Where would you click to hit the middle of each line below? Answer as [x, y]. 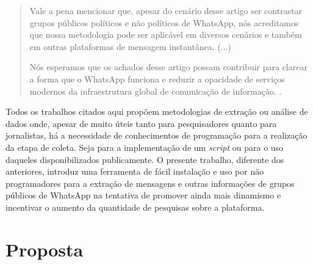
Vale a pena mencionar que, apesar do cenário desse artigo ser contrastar [166, 10]
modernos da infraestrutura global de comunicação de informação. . [156, 91]
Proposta [45, 249]
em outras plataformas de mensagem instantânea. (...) [130, 46]
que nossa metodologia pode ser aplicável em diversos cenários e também [166, 34]
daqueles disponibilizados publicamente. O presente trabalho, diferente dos [145, 159]
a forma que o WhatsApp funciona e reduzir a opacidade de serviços [157, 78]
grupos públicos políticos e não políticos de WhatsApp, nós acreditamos [164, 22]
